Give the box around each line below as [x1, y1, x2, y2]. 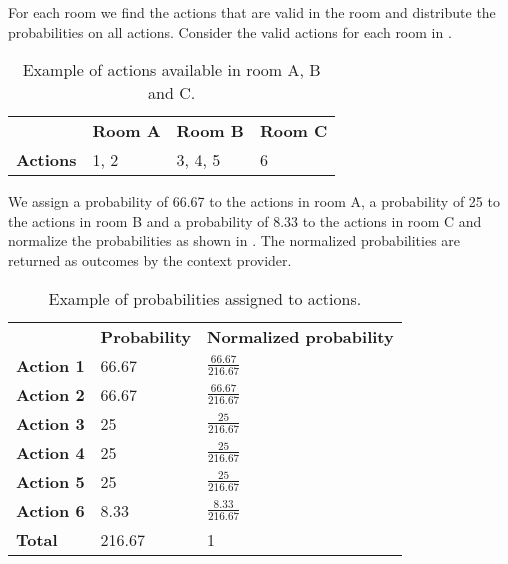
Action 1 [16, 353, 85, 377]
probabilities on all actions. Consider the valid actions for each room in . [8, 21, 452, 42]
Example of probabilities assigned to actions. [48, 286, 362, 310]
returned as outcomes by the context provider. [8, 249, 292, 270]
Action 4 [16, 440, 85, 464]
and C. [148, 81, 196, 105]
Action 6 [16, 498, 85, 522]
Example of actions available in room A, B [22, 58, 321, 82]
